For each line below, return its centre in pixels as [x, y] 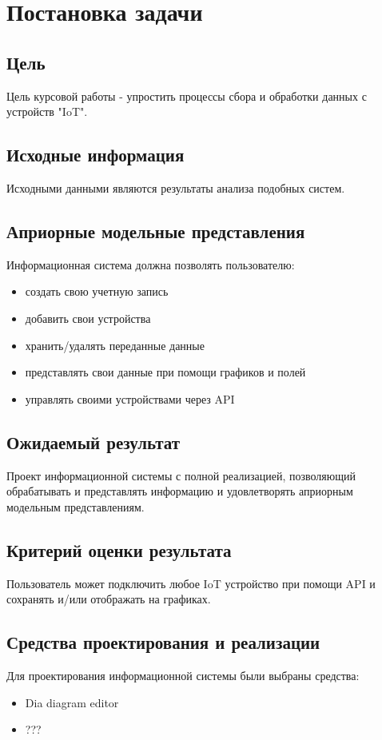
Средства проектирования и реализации [163, 642]
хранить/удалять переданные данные [115, 345]
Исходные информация [95, 155]
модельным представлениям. [76, 506]
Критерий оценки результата [119, 549]
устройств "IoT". [47, 111]
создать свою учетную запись [97, 291]
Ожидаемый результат [94, 442]
